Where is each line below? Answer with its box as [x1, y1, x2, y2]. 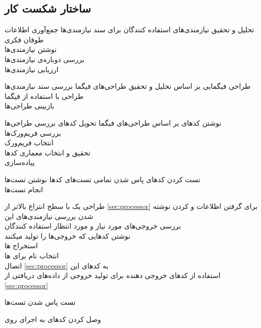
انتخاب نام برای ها [5, 250, 59, 261]
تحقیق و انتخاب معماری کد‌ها [5, 147, 90, 157]
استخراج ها [5, 240, 38, 251]
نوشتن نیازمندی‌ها [5, 44, 57, 54]
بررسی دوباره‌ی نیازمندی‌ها [5, 53, 85, 64]
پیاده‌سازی [5, 157, 35, 168]
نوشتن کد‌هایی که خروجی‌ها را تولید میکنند [5, 230, 131, 241]
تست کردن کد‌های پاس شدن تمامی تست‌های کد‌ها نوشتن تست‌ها [5, 174, 200, 184]
